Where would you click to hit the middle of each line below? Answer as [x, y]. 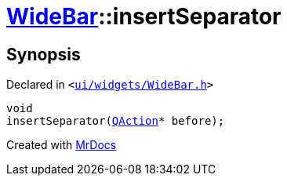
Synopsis [44, 54]
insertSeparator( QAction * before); [116, 121]
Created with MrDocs [62, 145]
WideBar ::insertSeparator [144, 16]
